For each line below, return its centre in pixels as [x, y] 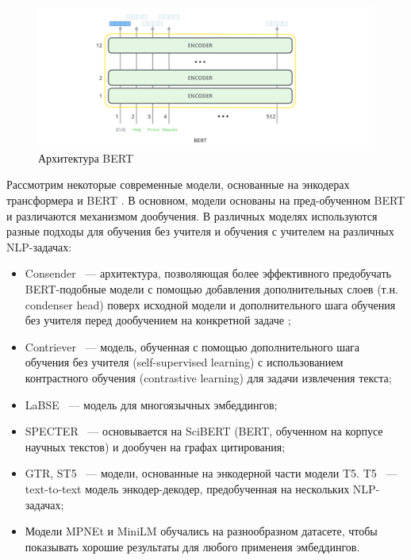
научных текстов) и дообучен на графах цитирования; [155, 446]
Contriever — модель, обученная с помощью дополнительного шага [192, 346]
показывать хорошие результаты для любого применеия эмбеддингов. [192, 546]
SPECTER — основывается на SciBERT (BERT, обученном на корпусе [204, 431]
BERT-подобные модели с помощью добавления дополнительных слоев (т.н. [211, 288]
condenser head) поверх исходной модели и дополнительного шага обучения [210, 304]
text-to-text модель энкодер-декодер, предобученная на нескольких [187, 488]
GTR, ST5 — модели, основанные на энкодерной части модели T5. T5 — [211, 473]
